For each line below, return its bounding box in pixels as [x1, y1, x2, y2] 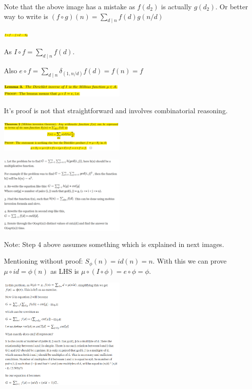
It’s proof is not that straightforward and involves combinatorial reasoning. [4, 105, 228, 115]
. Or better [215, 1, 248, 11]
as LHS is [50, 266, 79, 276]
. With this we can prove [153, 256, 227, 266]
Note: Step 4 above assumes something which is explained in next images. [4, 239, 224, 249]
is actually [161, 1, 192, 11]
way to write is [4, 11, 48, 21]
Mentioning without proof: [4, 256, 83, 266]
